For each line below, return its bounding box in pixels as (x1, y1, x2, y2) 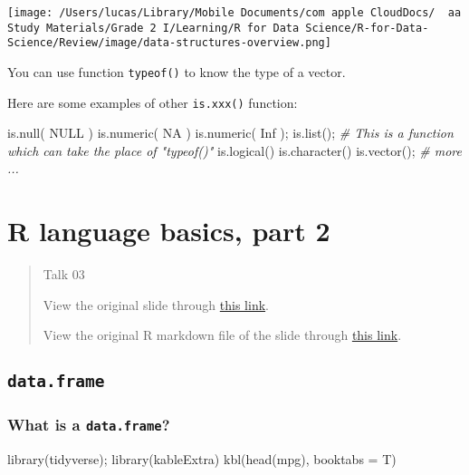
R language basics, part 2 (7, 212, 330, 249)
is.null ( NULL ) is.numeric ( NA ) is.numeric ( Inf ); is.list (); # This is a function (7, 123, 454, 142)
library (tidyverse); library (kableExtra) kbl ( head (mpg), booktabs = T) (7, 450, 397, 469)
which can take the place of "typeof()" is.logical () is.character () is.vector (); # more (7, 141, 462, 160)
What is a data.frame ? (7, 413, 170, 436)
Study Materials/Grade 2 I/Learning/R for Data (7, 21, 300, 34)
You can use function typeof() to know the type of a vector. (7, 62, 346, 81)
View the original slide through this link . (43, 295, 269, 314)
